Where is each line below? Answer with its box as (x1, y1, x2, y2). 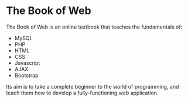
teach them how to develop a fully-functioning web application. (6, 89, 159, 96)
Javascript (14, 59, 40, 66)
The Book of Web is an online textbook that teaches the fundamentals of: (6, 23, 183, 30)
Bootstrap (14, 72, 39, 79)
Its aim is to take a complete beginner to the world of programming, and (6, 83, 179, 90)
